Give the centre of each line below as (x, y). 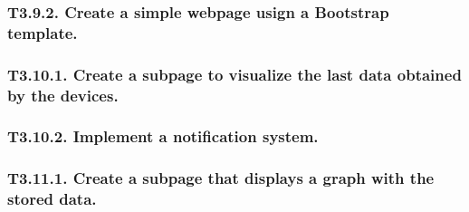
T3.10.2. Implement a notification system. (163, 136)
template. (43, 32)
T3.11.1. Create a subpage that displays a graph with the (221, 178)
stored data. (52, 199)
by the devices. (63, 95)
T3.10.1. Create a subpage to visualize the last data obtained (234, 74)
